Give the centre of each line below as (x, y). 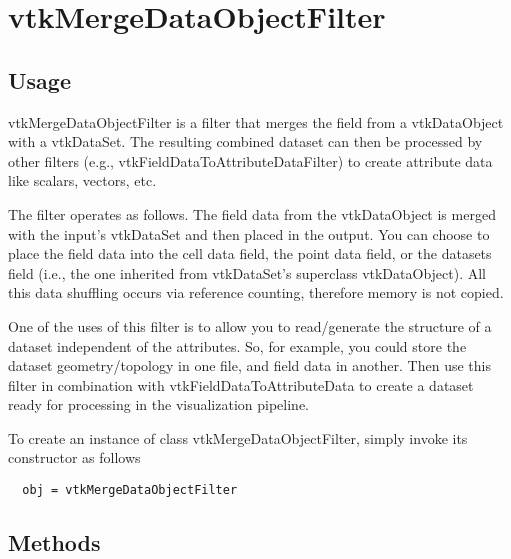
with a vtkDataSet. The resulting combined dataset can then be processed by (245, 141)
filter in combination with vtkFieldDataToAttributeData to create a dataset (241, 384)
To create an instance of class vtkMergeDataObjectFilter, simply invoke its (238, 437)
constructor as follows (74, 457)
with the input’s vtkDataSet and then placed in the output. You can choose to (249, 233)
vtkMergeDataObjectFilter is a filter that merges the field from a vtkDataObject (256, 121)
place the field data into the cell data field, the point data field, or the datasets (250, 253)
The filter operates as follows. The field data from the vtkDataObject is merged (252, 213)
